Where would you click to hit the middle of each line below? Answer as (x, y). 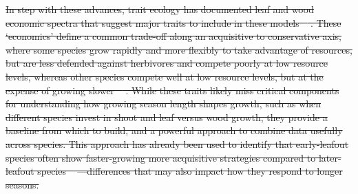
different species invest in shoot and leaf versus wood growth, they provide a (167, 117)
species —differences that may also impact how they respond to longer (190, 171)
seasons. (22, 184)
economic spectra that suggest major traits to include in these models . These (173, 22)
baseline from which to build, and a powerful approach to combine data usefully (174, 130)
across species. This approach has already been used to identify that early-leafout (177, 143)
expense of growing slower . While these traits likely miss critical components (172, 90)
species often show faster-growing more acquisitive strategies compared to (161, 157)
